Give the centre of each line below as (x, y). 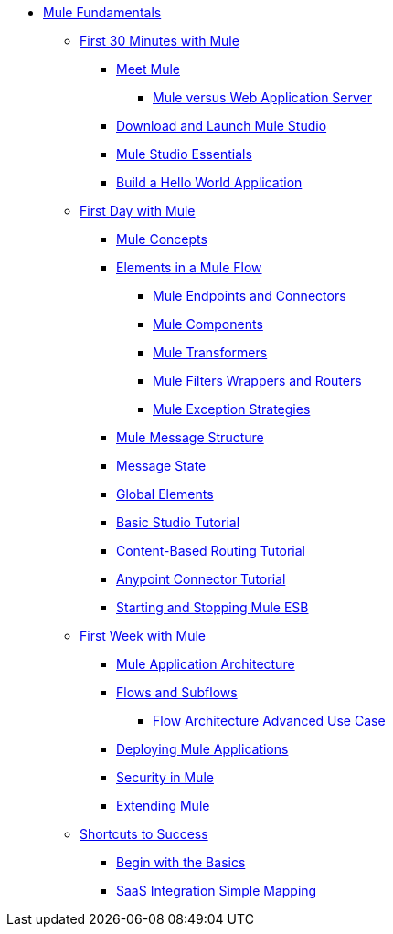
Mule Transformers (210, 352)
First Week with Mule (143, 636)
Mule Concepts (162, 239)
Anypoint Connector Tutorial (201, 579)
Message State (161, 466)
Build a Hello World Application (209, 182)
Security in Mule (165, 777)
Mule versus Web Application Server (263, 97)
